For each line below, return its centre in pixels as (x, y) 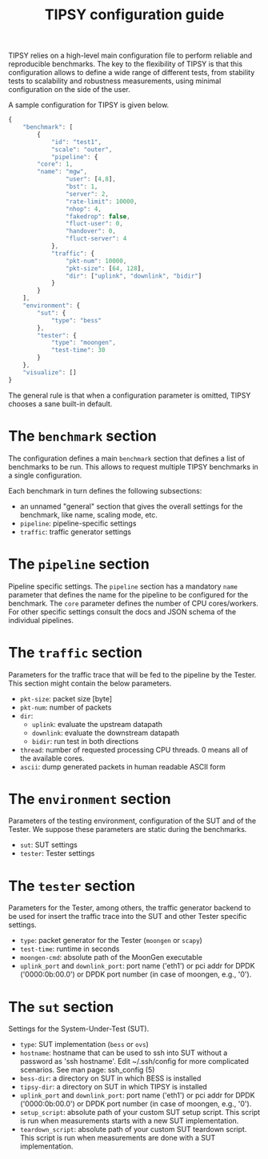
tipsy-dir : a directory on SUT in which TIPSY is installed (114, 1087)
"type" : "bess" (76, 320)
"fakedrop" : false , (98, 216)
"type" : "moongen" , (83, 343)
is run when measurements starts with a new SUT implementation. (129, 1121)
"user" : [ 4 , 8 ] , (90, 179)
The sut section (61, 1007)
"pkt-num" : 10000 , (96, 261)
